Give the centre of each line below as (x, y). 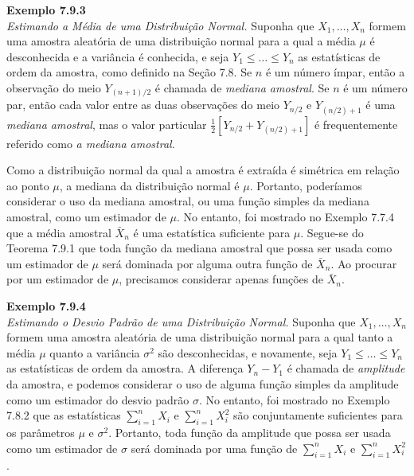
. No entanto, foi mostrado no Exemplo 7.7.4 (285, 217)
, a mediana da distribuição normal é (149, 185)
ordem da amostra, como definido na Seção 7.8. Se (129, 72)
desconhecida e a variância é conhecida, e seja (118, 56)
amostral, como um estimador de (86, 217)
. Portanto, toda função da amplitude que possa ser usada (250, 432)
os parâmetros (41, 432)
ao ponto (28, 185)
